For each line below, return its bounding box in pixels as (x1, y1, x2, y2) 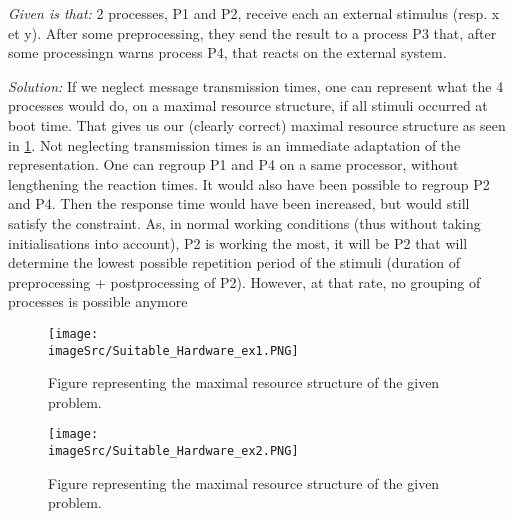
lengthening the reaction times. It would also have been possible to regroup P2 (8, 173, 490, 194)
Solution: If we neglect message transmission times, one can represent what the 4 (8, 75, 504, 96)
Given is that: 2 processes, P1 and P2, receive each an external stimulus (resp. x (8, 3, 500, 23)
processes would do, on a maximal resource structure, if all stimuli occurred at (8, 95, 488, 116)
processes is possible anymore (8, 291, 188, 312)
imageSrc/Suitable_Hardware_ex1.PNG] (48, 343, 299, 358)
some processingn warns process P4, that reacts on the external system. (8, 42, 447, 63)
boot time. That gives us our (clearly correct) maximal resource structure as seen (8, 114, 506, 135)
